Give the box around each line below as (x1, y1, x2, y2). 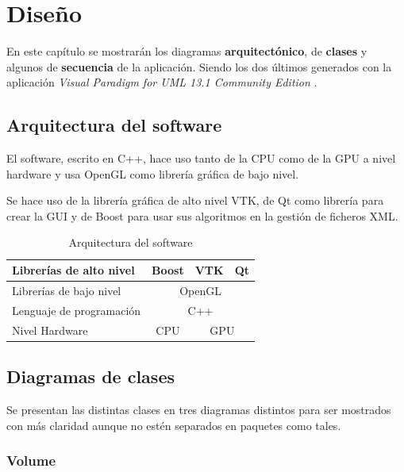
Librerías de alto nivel (12, 262, 135, 278)
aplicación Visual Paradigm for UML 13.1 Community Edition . (6, 74, 317, 90)
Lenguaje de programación (12, 301, 141, 318)
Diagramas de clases (6, 364, 175, 389)
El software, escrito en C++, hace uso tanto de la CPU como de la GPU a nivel (6, 150, 396, 167)
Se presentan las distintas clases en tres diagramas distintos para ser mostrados (6, 401, 391, 417)
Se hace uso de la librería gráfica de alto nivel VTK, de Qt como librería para (6, 192, 384, 209)
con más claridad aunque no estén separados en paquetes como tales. (6, 416, 341, 433)
